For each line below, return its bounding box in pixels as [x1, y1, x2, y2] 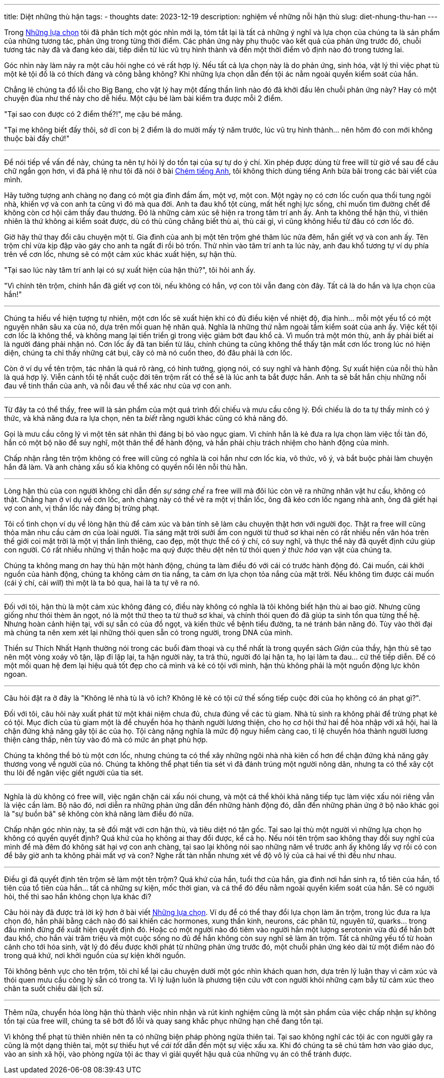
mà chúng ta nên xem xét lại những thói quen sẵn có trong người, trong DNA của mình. [4, 628, 293, 637]
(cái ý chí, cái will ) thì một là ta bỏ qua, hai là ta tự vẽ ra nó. [4, 578, 200, 587]
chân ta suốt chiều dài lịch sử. [4, 984, 104, 993]
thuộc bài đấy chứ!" [4, 134, 69, 143]
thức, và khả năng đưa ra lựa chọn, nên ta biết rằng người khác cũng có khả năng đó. [4, 414, 288, 422]
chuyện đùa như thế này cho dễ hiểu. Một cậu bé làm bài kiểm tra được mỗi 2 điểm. [4, 94, 283, 103]
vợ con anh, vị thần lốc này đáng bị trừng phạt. [4, 504, 160, 512]
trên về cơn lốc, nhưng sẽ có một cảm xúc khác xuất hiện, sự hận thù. [4, 250, 237, 258]
